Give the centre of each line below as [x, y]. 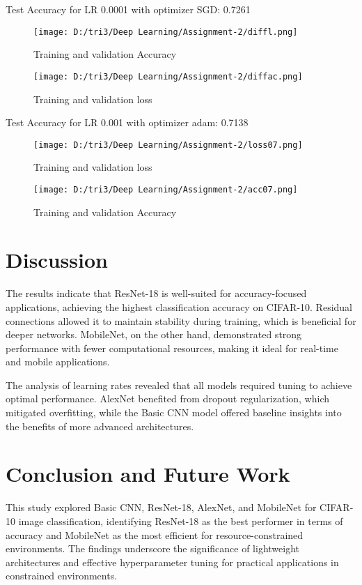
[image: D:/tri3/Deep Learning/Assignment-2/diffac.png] [168, 76]
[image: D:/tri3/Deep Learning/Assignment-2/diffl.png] [166, 32]
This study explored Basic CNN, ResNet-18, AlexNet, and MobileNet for [161, 507]
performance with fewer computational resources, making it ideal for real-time [172, 348]
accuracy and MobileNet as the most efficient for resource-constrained [155, 534]
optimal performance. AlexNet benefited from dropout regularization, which [168, 398]
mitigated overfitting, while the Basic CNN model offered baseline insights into [174, 412]
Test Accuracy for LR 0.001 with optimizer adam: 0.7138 [127, 122]
